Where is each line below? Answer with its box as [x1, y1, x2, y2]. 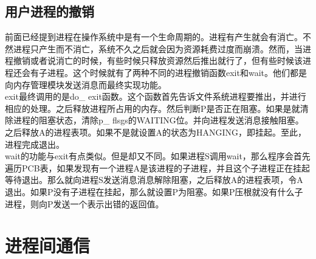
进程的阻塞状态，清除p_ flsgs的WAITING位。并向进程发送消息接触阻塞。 [13, 114, 304, 126]
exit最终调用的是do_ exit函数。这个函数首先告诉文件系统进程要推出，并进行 [5, 90, 306, 103]
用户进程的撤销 [5, 2, 94, 21]
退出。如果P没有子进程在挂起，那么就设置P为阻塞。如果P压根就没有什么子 [5, 185, 303, 198]
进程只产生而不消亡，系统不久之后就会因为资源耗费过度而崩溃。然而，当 [13, 42, 303, 55]
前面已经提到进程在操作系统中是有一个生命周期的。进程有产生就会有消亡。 [5, 30, 303, 43]
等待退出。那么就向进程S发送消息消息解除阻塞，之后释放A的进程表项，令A [5, 173, 303, 186]
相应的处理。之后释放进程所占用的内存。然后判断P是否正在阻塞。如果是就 [5, 102, 300, 114]
